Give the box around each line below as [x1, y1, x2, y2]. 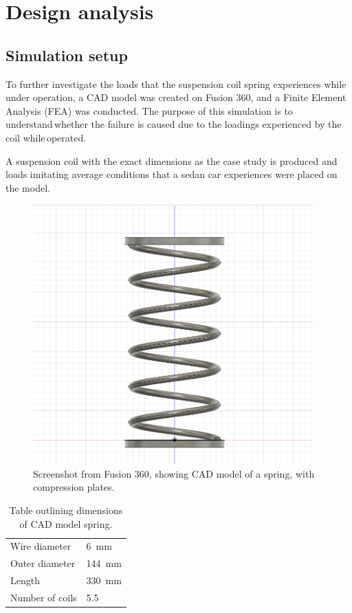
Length [10, 573, 40, 588]
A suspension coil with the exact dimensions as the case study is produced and [5, 153, 338, 168]
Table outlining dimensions [9, 503, 123, 517]
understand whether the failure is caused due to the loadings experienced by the [5, 117, 342, 131]
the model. [5, 180, 50, 194]
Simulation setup [5, 44, 128, 65]
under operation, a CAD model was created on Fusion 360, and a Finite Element [5, 90, 346, 104]
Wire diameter [10, 539, 71, 553]
